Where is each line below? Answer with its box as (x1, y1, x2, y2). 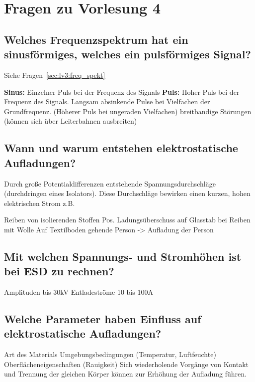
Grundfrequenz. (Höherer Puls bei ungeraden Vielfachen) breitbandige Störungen (4, 106, 252, 116)
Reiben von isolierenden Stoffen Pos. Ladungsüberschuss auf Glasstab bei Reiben (4, 214, 251, 225)
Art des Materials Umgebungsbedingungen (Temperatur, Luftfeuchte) (4, 349, 216, 360)
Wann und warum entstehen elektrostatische (4, 140, 238, 156)
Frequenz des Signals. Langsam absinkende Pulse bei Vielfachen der (4, 96, 210, 107)
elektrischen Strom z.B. (4, 197, 75, 208)
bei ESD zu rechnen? (4, 263, 114, 279)
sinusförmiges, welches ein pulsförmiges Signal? (4, 46, 251, 62)
